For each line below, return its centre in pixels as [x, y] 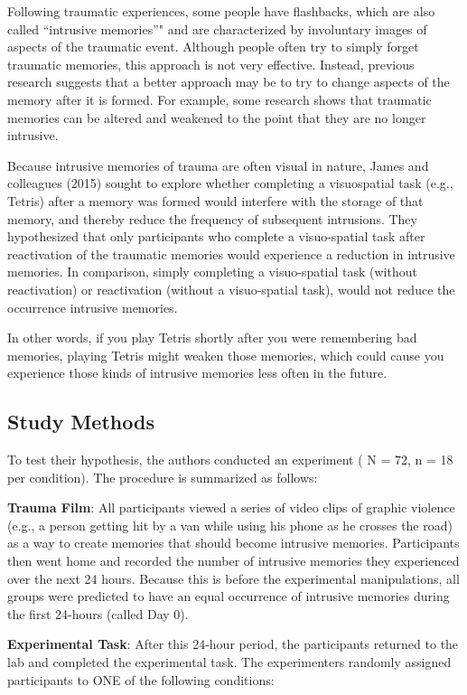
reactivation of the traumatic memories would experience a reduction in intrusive [231, 254]
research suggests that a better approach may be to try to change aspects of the [229, 82]
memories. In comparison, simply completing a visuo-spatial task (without [212, 272]
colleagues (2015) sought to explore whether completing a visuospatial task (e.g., [230, 183]
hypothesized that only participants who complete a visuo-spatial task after [216, 236]
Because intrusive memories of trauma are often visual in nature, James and [218, 165]
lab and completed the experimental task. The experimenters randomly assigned [229, 662]
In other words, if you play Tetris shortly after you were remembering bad [212, 338]
